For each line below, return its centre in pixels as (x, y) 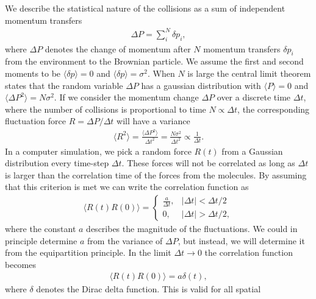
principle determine (41, 240)
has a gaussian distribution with (201, 85)
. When (161, 73)
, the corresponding (274, 109)
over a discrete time (254, 97)
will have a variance (153, 121)
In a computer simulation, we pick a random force (98, 151)
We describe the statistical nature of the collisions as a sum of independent (145, 8)
